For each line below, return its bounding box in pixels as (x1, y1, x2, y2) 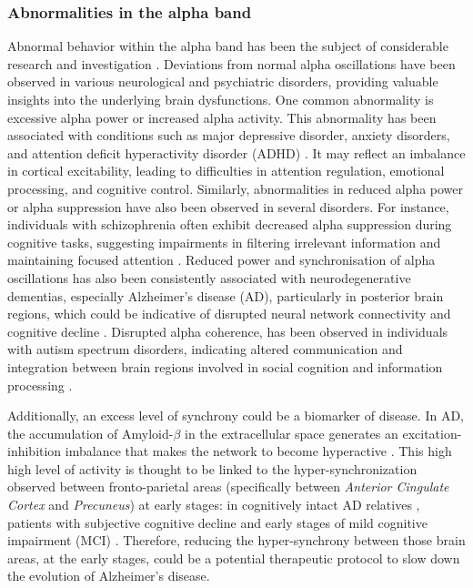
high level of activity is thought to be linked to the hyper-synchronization (7, 459, 418, 478)
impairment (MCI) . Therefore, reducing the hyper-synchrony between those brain (7, 531, 466, 550)
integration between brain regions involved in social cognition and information (7, 357, 443, 376)
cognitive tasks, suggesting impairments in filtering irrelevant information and (7, 232, 441, 251)
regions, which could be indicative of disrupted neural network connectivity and (7, 304, 451, 323)
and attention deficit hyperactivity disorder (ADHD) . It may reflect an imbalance (7, 143, 466, 162)
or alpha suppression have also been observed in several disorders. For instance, (7, 197, 449, 216)
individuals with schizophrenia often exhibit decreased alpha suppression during (7, 215, 452, 234)
